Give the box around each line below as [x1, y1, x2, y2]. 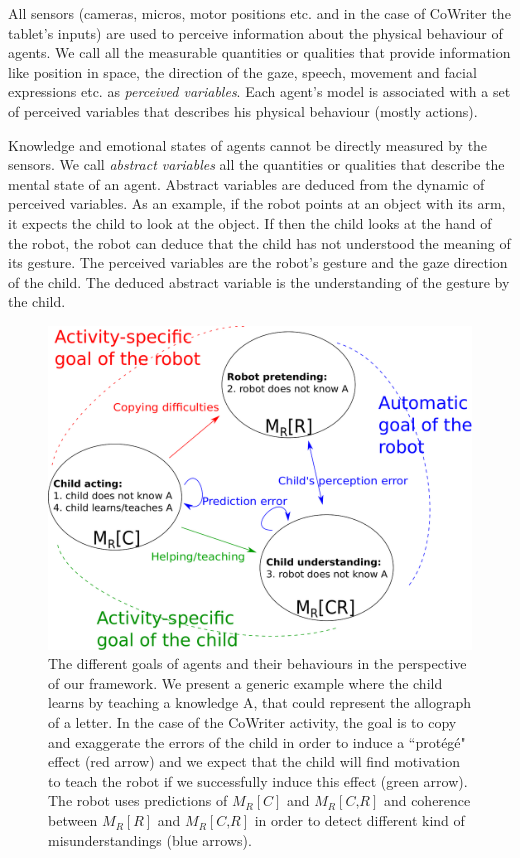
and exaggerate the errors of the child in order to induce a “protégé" [48, 731, 466, 752]
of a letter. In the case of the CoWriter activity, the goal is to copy [48, 712, 457, 733]
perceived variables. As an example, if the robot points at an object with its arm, [8, 193, 506, 214]
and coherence [383, 790, 471, 811]
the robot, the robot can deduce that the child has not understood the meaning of [8, 232, 511, 253]
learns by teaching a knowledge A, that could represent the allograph [48, 692, 472, 713]
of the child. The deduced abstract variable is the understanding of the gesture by [8, 271, 510, 292]
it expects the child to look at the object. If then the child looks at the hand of [8, 212, 492, 233]
